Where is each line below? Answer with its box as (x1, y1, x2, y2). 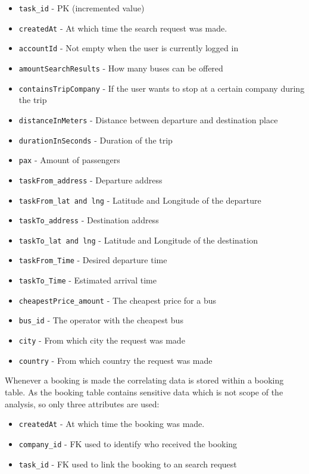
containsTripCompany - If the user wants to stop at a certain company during (18, 82, 305, 94)
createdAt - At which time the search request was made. (18, 21, 227, 34)
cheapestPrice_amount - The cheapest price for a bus (18, 294, 217, 306)
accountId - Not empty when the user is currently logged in (18, 42, 239, 54)
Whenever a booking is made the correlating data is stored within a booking (5, 374, 284, 386)
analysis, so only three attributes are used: (5, 397, 160, 410)
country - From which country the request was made (18, 354, 213, 366)
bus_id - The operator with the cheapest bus (18, 314, 183, 326)
